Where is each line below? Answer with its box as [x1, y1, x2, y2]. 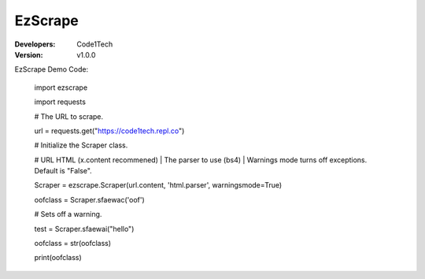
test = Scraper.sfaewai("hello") [34, 224, 135, 233]
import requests [34, 97, 87, 106]
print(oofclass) [34, 253, 82, 262]
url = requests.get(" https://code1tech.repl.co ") [34, 126, 185, 136]
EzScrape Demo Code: [14, 65, 89, 74]
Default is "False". [34, 166, 92, 176]
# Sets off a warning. [34, 210, 102, 219]
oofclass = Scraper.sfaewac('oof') [34, 195, 145, 204]
